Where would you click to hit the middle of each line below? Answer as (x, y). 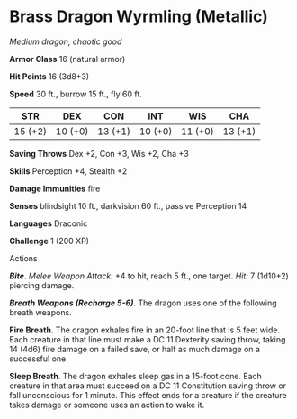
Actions (23, 258)
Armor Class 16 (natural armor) (67, 59)
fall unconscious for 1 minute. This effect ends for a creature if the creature (148, 395)
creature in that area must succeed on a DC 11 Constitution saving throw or (148, 386)
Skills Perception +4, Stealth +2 (68, 171)
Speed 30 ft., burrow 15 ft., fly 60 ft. (76, 94)
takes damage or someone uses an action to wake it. (107, 405)
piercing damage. (42, 285)
